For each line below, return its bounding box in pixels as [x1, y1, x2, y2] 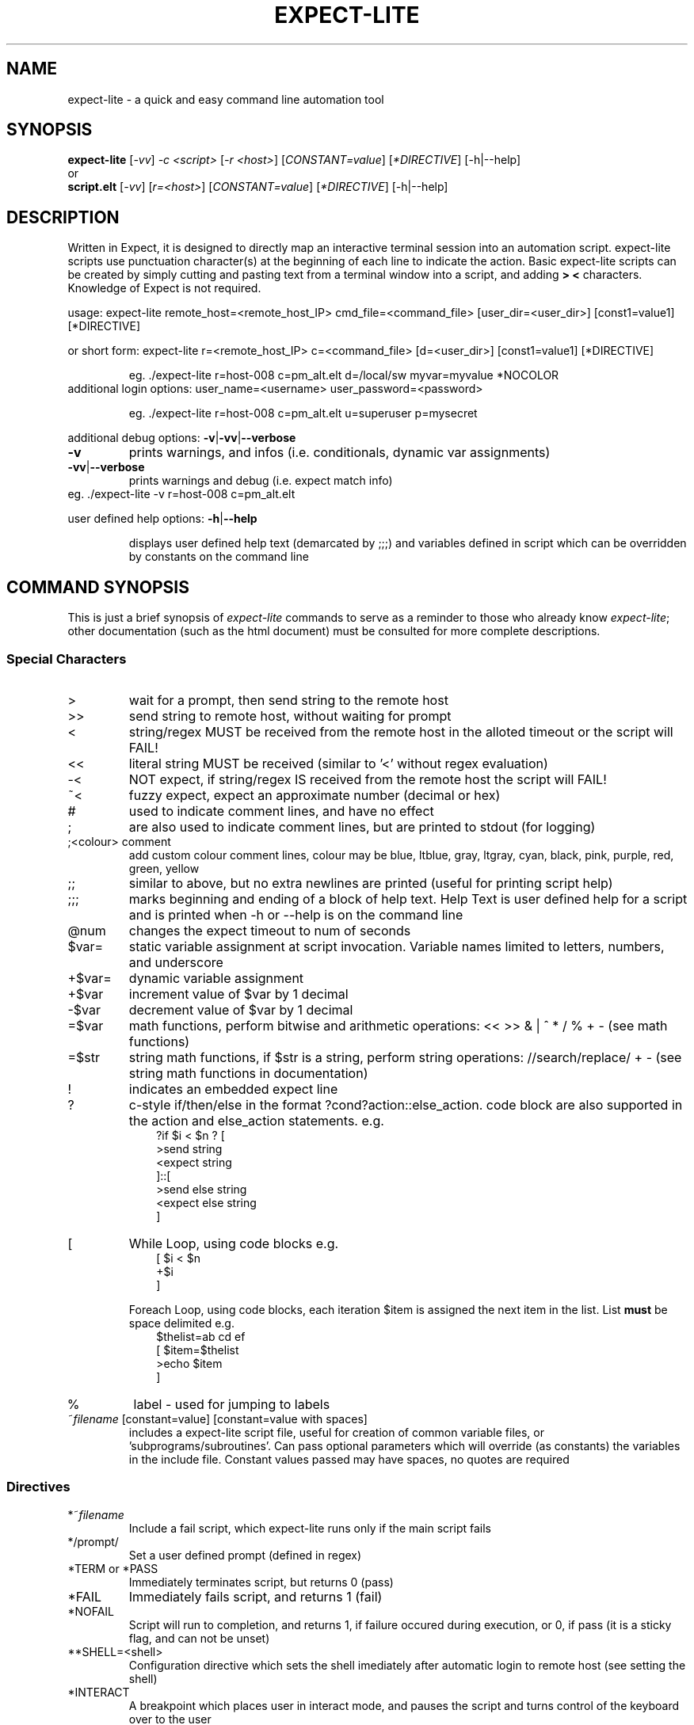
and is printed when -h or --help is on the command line [128, 906, 463, 923]
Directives [6, 1479, 71, 1495]
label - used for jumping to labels [133, 1396, 330, 1412]
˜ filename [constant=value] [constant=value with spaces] [67, 1411, 368, 1426]
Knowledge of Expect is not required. [67, 281, 261, 295]
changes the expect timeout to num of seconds [128, 922, 411, 939]
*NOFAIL [67, 1604, 115, 1618]
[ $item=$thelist [156, 1342, 239, 1357]
